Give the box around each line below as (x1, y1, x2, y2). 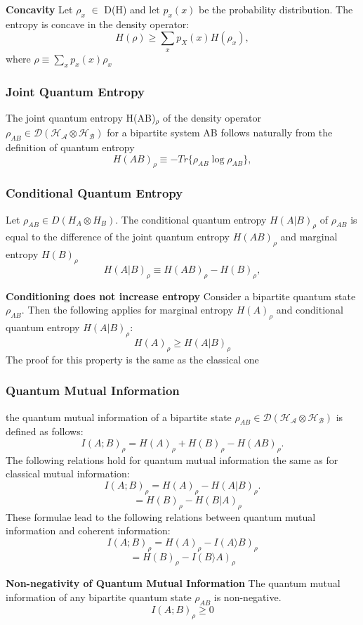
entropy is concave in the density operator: (6, 16, 190, 31)
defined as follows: (6, 424, 84, 439)
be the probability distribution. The (199, 2, 353, 16)
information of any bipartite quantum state (6, 589, 192, 604)
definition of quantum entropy (6, 140, 135, 155)
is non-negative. (213, 589, 282, 604)
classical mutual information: (6, 466, 130, 481)
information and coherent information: (6, 523, 171, 538)
